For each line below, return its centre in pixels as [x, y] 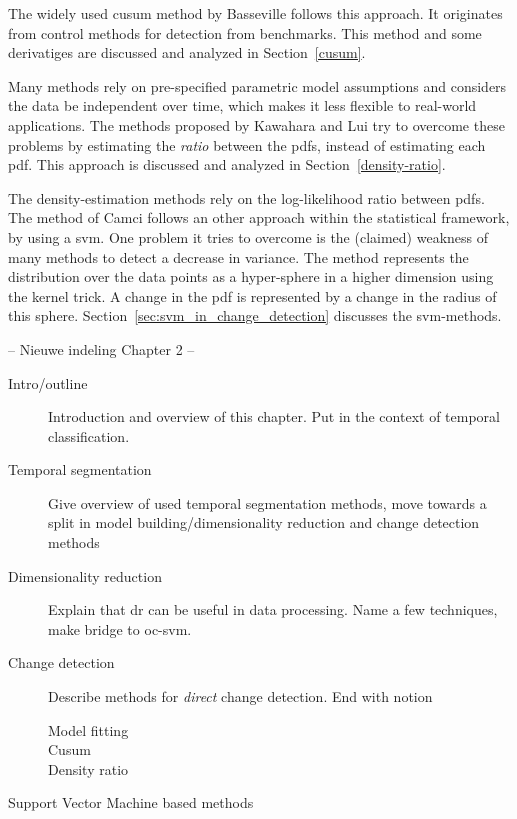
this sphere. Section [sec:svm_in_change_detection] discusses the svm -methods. [255, 315]
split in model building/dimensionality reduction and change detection [264, 522]
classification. [89, 435]
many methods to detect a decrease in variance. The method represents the [238, 256]
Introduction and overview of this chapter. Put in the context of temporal [274, 416]
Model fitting [88, 729]
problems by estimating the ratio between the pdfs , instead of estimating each [247, 144]
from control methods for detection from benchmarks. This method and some [245, 32]
